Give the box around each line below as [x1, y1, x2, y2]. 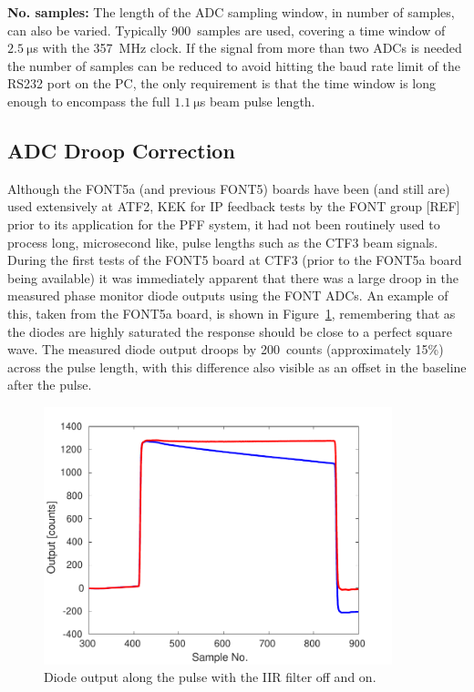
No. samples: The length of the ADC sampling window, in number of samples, [7, 3, 455, 21]
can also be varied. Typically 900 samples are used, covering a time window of [7, 20, 446, 39]
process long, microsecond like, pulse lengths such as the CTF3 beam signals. [7, 232, 438, 251]
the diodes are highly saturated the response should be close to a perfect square [7, 321, 452, 341]
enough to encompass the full [7, 91, 170, 110]
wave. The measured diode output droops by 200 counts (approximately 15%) [7, 340, 444, 359]
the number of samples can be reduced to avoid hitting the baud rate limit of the [7, 56, 460, 75]
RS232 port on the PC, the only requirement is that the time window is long [7, 74, 437, 93]
